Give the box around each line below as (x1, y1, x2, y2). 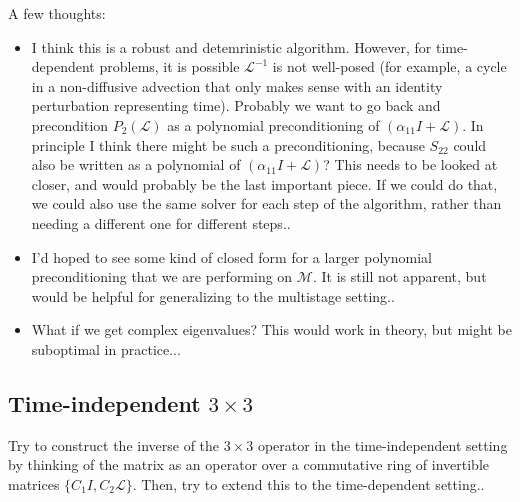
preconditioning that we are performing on (31, 266, 293, 287)
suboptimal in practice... (31, 338, 181, 359)
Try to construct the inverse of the (8, 434, 220, 455)
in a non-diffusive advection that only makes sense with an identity (31, 75, 443, 96)
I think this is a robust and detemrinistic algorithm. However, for (31, 36, 432, 57)
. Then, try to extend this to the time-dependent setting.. (132, 473, 485, 494)
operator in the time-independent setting (257, 434, 508, 455)
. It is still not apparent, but (312, 266, 487, 287)
